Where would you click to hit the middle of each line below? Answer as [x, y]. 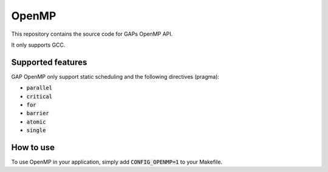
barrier [38, 113]
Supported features [49, 62]
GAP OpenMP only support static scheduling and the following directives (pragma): [115, 76]
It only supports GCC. [38, 45]
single [36, 131]
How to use [33, 147]
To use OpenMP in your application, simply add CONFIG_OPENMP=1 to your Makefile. [117, 162]
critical [39, 96]
